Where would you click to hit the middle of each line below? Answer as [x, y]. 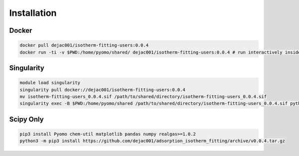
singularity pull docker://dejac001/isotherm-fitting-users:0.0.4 [102, 90]
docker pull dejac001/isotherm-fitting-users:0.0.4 [84, 45]
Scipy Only [27, 119]
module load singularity [50, 83]
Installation [33, 13]
